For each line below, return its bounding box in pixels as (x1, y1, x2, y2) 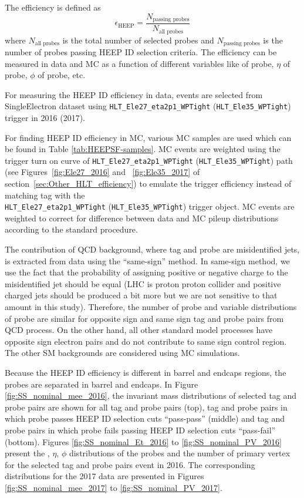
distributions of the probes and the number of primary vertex (69, 447, 291, 459)
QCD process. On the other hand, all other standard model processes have (5, 324, 273, 336)
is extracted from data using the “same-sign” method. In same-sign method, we (5, 254, 290, 267)
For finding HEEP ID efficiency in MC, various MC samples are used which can (5, 131, 292, 143)
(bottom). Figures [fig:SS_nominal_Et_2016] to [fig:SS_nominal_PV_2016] (5, 435, 282, 447)
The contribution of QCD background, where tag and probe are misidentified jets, (5, 243, 300, 255)
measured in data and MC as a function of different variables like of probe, (5, 57, 274, 69)
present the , (5, 447, 50, 459)
